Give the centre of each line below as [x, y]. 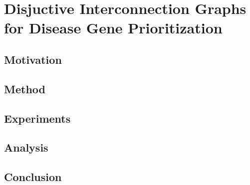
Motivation [33, 59]
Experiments [37, 118]
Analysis [26, 147]
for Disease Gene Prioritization [113, 28]
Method [25, 89]
